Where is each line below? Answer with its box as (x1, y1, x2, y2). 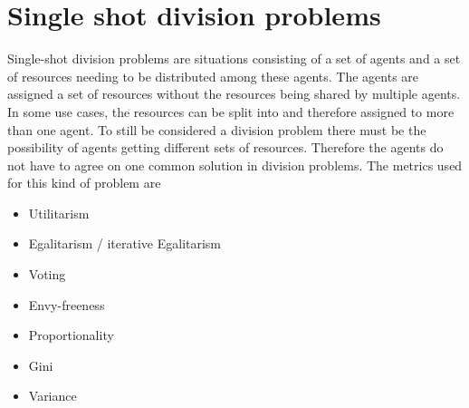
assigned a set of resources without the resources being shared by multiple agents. (7, 84, 461, 103)
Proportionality (28, 325, 114, 345)
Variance (28, 386, 77, 405)
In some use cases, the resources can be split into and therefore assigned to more (7, 102, 455, 121)
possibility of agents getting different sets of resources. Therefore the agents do (7, 138, 444, 157)
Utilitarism (28, 203, 90, 222)
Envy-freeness (28, 295, 105, 314)
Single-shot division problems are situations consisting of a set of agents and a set (7, 49, 461, 68)
